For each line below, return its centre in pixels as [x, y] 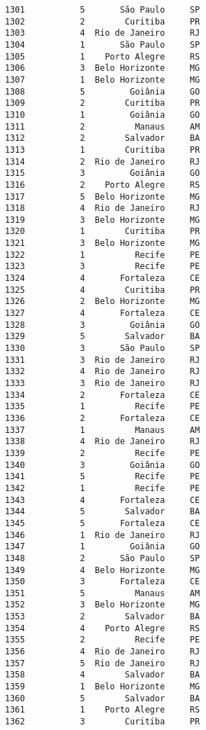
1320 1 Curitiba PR [103, 232]
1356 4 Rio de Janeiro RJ [103, 652]
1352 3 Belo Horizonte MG [103, 605]
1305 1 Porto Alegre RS [103, 56]
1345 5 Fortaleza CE [103, 523]
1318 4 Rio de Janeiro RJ [103, 208]
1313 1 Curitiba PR [103, 150]
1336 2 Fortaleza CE [103, 418]
